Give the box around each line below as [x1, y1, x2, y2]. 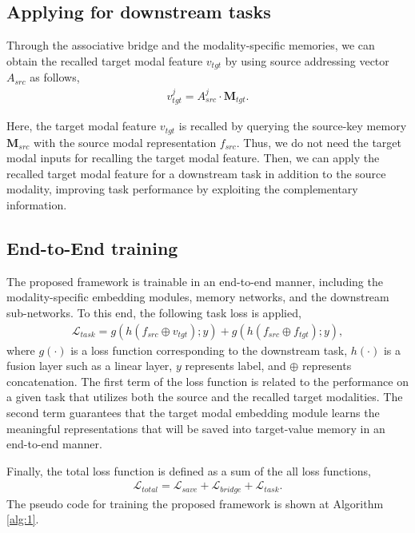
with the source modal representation [34, 133, 217, 150]
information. [6, 196, 67, 213]
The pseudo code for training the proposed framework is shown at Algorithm [6, 495, 384, 511]
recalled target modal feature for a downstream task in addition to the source [6, 165, 386, 181]
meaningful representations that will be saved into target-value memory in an [6, 420, 385, 436]
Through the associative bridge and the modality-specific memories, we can [6, 37, 375, 54]
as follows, [30, 69, 80, 86]
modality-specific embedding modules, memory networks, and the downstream [6, 288, 389, 305]
